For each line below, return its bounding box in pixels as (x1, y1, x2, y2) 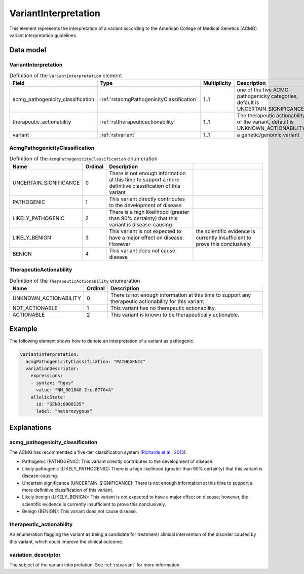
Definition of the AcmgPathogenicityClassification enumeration (9, 155, 158, 162)
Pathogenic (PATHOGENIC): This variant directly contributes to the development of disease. (22, 458, 214, 464)
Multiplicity (203, 80, 232, 87)
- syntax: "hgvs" (30, 380, 74, 386)
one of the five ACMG (237, 86, 289, 93)
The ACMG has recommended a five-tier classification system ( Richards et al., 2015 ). (9, 449, 187, 455)
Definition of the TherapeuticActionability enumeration (9, 277, 140, 284)
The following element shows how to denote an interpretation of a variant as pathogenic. (9, 338, 195, 344)
